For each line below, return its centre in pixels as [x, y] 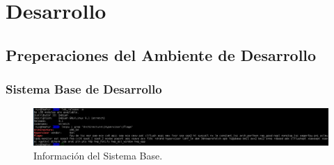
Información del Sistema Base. [98, 155]
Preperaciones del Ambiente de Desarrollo [161, 54]
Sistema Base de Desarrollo [84, 89]
